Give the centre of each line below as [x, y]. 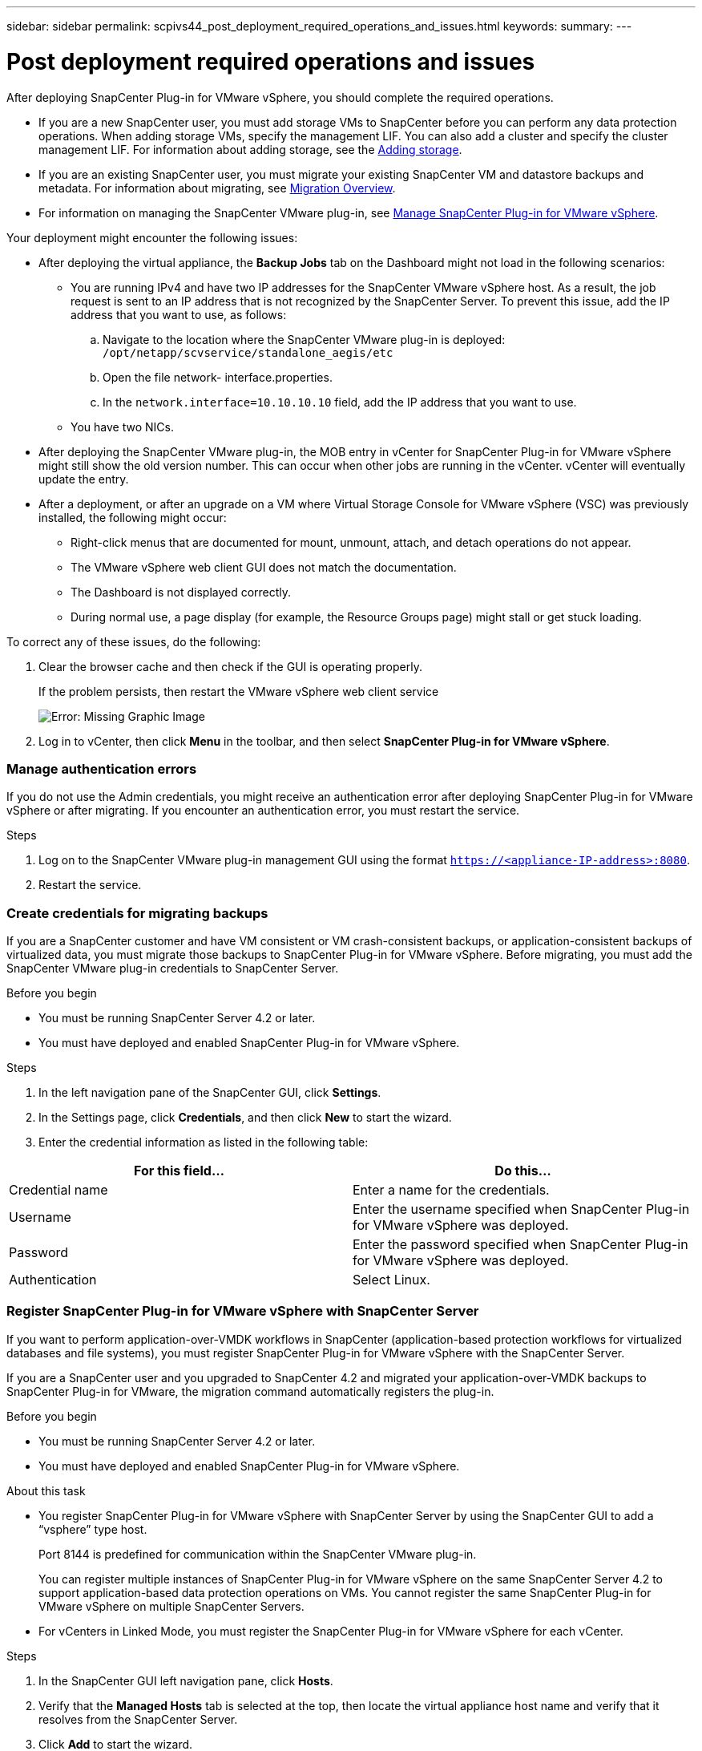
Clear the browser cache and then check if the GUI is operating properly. [230, 666]
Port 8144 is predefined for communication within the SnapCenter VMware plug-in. [258, 1554]
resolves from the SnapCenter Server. [138, 1719]
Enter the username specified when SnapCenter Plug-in [521, 1209]
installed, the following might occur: [133, 517]
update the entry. [84, 479]
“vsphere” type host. [93, 1529]
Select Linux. [391, 1280]
